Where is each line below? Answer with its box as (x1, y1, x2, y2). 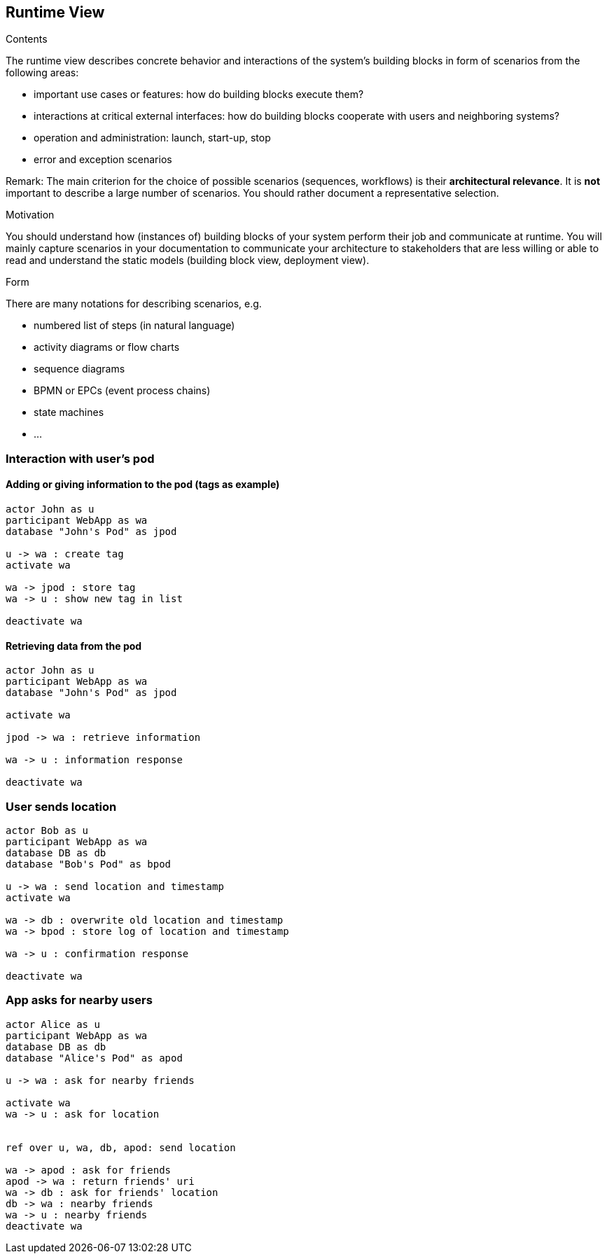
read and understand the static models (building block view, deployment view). (6, 254, 370, 267)
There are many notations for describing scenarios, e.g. (6, 298, 262, 310)
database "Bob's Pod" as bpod (6, 858, 172, 870)
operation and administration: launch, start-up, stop (34, 132, 271, 144)
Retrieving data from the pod (6, 639, 142, 652)
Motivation (6, 209, 55, 221)
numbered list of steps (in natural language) (34, 319, 235, 332)
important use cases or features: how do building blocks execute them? (34, 88, 364, 101)
